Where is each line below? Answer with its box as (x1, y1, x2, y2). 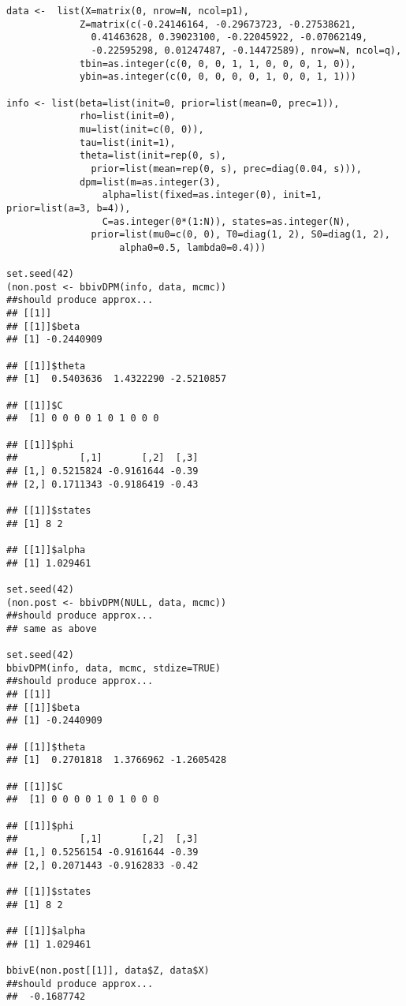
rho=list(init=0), (80, 110, 176, 122)
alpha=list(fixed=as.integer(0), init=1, (102, 189, 322, 201)
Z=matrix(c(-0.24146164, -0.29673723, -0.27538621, (80, 18, 356, 30)
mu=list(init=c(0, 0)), (80, 123, 204, 135)
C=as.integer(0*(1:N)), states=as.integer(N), (102, 215, 351, 227)
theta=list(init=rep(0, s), (80, 150, 227, 162)
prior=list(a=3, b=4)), (6, 202, 131, 214)
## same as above (6, 623, 97, 634)
